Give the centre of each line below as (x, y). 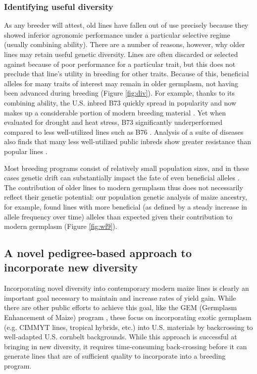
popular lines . (26, 151)
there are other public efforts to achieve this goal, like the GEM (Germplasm (121, 307)
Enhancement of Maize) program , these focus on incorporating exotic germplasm (128, 317)
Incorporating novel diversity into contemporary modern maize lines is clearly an (127, 288)
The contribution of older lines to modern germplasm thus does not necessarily (124, 187)
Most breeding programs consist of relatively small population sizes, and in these (127, 168)
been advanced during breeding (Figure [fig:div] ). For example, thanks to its (119, 93)
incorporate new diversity (71, 267)
